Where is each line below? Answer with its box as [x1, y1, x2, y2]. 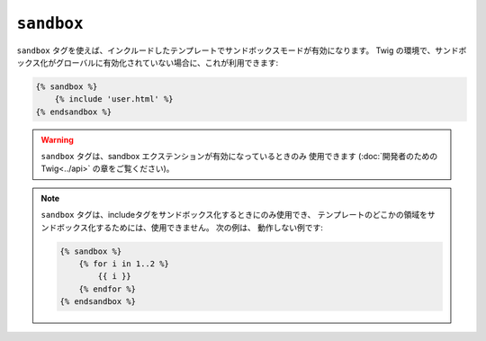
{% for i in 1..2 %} [78, 259, 170, 269]
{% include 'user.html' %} [54, 94, 175, 104]
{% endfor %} [78, 283, 137, 294]
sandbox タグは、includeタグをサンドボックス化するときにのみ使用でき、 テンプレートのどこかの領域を [40, 210, 427, 220]
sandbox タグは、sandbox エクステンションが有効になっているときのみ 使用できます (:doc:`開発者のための [40, 151, 438, 162]
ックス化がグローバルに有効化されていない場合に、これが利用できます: [16, 57, 279, 67]
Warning [40, 134, 74, 145]
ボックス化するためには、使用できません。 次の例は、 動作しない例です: [56, 221, 324, 233]
